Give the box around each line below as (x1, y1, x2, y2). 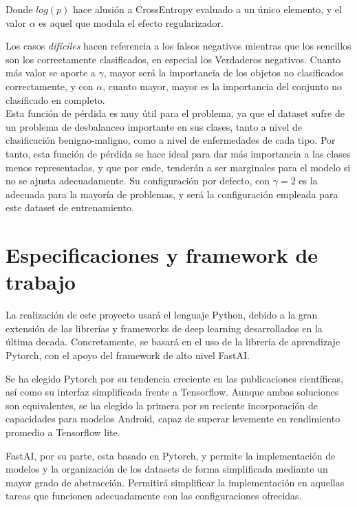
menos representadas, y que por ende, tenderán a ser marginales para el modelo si (6, 160, 351, 174)
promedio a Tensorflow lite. (6, 424, 120, 439)
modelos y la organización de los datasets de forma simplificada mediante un (6, 462, 328, 476)
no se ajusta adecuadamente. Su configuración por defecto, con (6, 173, 270, 188)
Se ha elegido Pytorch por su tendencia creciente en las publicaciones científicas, (6, 371, 343, 385)
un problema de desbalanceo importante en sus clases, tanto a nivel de (6, 119, 302, 133)
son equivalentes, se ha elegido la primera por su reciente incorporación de (6, 398, 318, 412)
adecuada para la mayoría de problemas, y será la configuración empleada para (6, 186, 338, 201)
